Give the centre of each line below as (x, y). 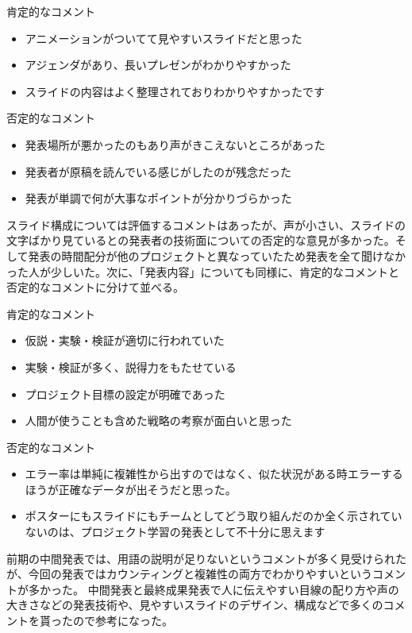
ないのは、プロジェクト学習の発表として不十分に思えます (175, 532)
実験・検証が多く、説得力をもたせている (131, 367)
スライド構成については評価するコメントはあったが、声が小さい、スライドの (206, 224)
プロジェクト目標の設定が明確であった (125, 394)
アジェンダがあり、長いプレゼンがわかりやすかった (158, 65)
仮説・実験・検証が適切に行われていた (125, 340)
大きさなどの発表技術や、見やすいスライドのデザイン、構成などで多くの (195, 605)
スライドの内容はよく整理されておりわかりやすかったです (175, 91)
